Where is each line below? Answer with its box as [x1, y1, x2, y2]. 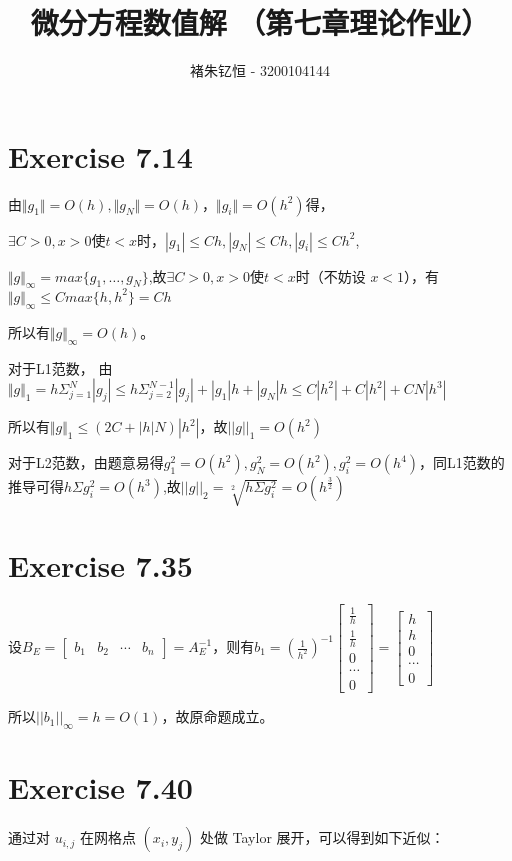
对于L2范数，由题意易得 [8, 452, 164, 473]
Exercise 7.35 [8, 544, 193, 585]
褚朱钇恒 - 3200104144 [190, 60, 330, 81]
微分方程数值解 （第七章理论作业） [30, 2, 490, 43]
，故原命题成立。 [161, 706, 274, 727]
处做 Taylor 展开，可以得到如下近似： [199, 827, 445, 848]
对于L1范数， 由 [8, 357, 113, 378]
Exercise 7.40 [8, 767, 193, 808]
